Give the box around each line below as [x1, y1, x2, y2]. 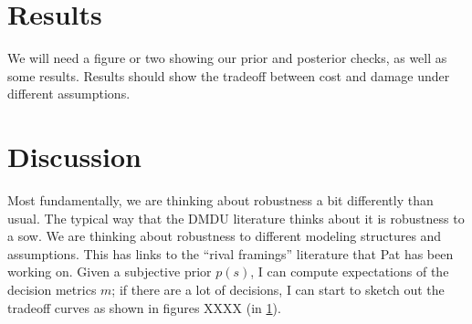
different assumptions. [7, 84, 131, 103]
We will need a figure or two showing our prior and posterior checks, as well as [7, 48, 447, 68]
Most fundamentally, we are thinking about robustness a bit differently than [7, 191, 434, 210]
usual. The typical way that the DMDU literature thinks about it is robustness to [7, 208, 465, 227]
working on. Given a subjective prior [7, 262, 212, 281]
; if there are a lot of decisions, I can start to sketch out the [111, 280, 445, 298]
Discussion [7, 138, 142, 175]
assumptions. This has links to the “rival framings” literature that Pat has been [7, 244, 454, 263]
